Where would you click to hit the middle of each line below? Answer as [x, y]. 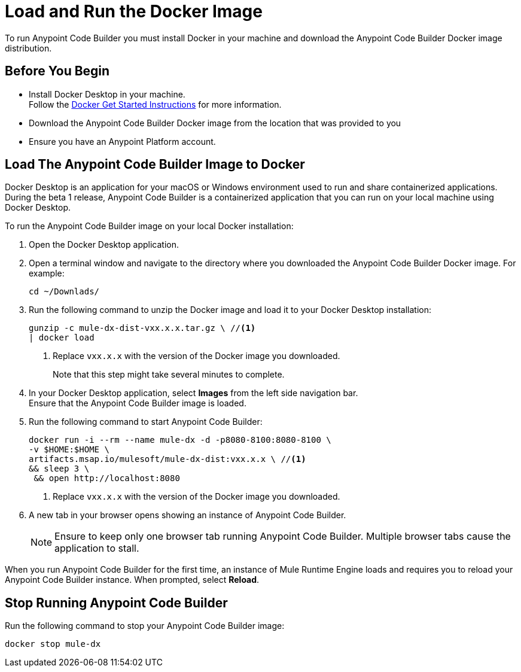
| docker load [62, 338]
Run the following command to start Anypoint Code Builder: [146, 422]
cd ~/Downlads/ [64, 292]
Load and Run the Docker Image [134, 11]
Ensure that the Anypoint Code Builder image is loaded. [138, 403]
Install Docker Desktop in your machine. [107, 94]
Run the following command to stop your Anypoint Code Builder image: [145, 626]
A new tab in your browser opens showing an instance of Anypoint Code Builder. [188, 515]
